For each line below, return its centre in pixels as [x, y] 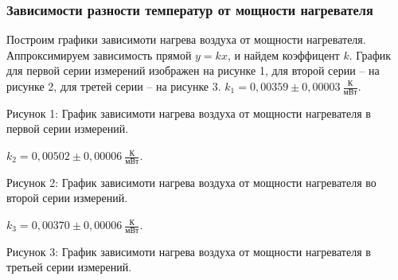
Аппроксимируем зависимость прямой [99, 54]
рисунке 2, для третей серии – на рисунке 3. [114, 86]
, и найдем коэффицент [283, 54]
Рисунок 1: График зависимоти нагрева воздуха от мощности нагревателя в [189, 113]
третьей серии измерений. [69, 267]
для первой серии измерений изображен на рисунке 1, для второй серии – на [193, 70]
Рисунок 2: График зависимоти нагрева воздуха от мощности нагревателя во [191, 182]
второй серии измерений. [67, 198]
